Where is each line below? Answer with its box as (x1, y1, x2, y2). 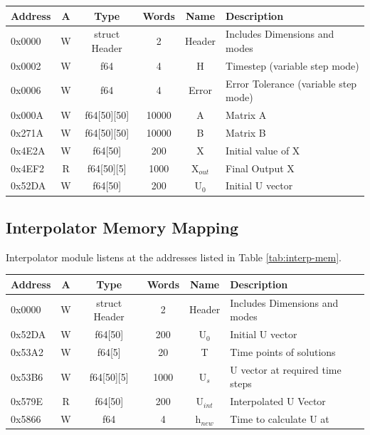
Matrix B (226, 125, 266, 140)
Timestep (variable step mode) (226, 58, 359, 73)
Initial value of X (226, 142, 300, 157)
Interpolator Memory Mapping (6, 216, 239, 238)
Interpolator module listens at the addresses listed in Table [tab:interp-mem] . (6, 249, 342, 264)
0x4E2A (11, 142, 46, 157)
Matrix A (226, 108, 267, 122)
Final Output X (226, 160, 295, 175)
